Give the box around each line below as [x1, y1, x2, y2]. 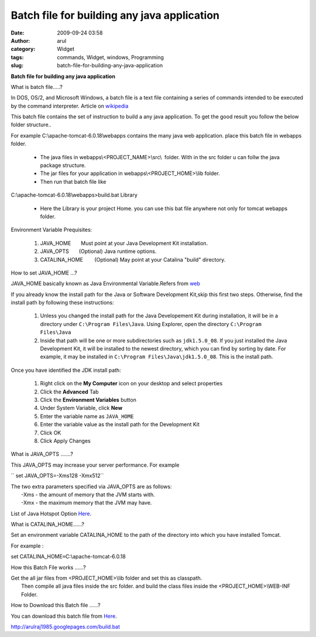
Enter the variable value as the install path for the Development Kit [40, 421, 200, 428]
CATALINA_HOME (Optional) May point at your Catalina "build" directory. [40, 256, 226, 263]
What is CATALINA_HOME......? [11, 521, 85, 528]
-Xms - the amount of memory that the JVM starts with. [21, 491, 155, 498]
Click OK [40, 429, 61, 436]
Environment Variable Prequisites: [11, 226, 92, 234]
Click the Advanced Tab [40, 388, 99, 395]
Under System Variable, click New [40, 405, 123, 412]
